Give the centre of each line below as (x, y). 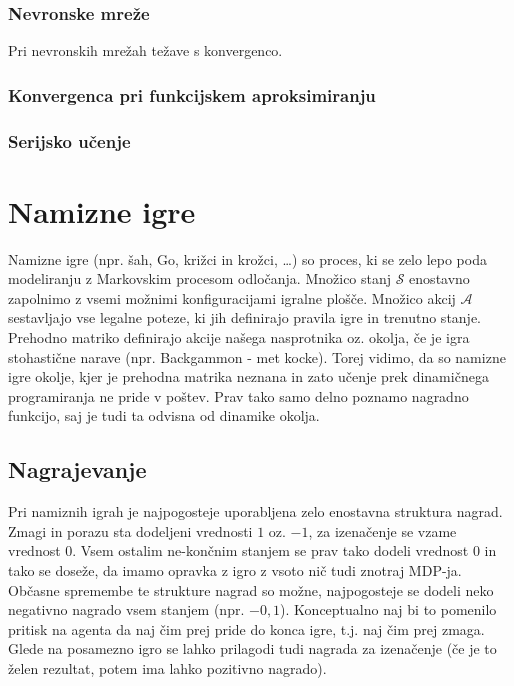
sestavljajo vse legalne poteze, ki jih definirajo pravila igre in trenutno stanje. (245, 317)
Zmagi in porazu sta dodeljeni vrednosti (130, 530)
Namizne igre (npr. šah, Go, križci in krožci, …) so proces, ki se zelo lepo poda (247, 258)
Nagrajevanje (77, 469)
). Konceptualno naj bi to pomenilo (388, 609)
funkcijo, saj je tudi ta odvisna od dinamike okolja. (164, 415)
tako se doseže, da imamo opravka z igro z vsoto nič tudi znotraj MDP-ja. (235, 569)
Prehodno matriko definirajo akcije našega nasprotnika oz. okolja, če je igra (239, 337)
